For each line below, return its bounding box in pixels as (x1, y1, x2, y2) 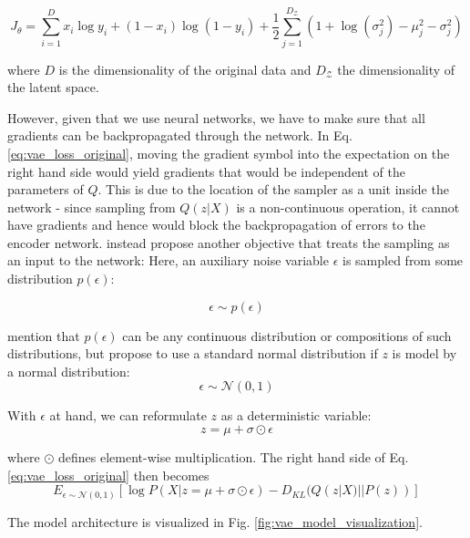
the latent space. (7, 78, 99, 97)
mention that (7, 326, 80, 345)
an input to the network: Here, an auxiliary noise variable (7, 251, 329, 270)
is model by (392, 344, 457, 363)
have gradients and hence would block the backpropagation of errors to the (7, 215, 425, 234)
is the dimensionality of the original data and (58, 59, 312, 78)
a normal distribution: (7, 361, 130, 380)
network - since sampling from (7, 197, 176, 216)
